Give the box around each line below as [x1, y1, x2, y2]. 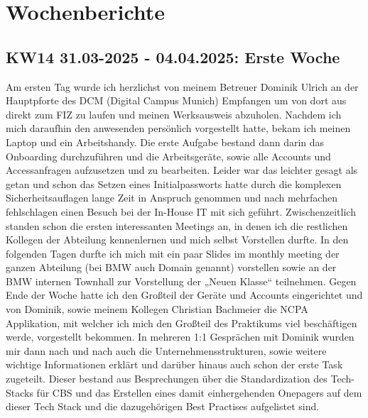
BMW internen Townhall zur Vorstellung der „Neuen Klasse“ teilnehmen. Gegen [6, 273, 357, 288]
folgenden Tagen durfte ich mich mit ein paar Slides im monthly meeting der [6, 246, 340, 260]
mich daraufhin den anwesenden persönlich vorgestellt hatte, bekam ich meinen [6, 121, 351, 136]
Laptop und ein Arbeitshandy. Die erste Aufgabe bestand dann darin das [6, 134, 325, 149]
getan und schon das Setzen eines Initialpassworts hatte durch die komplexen [6, 176, 342, 191]
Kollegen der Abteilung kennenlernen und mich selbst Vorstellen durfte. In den [6, 232, 349, 247]
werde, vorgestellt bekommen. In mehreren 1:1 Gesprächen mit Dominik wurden [6, 329, 355, 344]
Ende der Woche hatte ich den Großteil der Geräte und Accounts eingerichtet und [6, 287, 363, 302]
